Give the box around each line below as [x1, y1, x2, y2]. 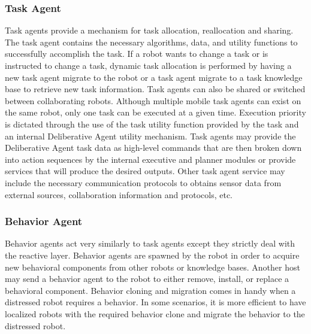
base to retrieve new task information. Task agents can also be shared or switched [5, 83, 306, 95]
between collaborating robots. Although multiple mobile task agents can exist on [5, 94, 301, 107]
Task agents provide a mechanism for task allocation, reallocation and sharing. [5, 24, 294, 37]
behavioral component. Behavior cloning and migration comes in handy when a [5, 284, 296, 296]
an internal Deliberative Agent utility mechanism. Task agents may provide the [5, 129, 296, 142]
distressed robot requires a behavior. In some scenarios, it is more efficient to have [5, 296, 306, 308]
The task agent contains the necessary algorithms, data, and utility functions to [5, 35, 298, 48]
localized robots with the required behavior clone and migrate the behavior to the [5, 307, 305, 320]
